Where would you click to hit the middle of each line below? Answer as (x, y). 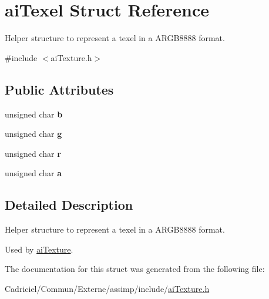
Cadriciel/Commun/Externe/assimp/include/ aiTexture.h (107, 288)
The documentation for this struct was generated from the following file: (135, 269)
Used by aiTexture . (39, 249)
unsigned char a (33, 173)
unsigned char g (33, 134)
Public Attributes (59, 89)
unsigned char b (34, 114)
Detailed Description (69, 205)
